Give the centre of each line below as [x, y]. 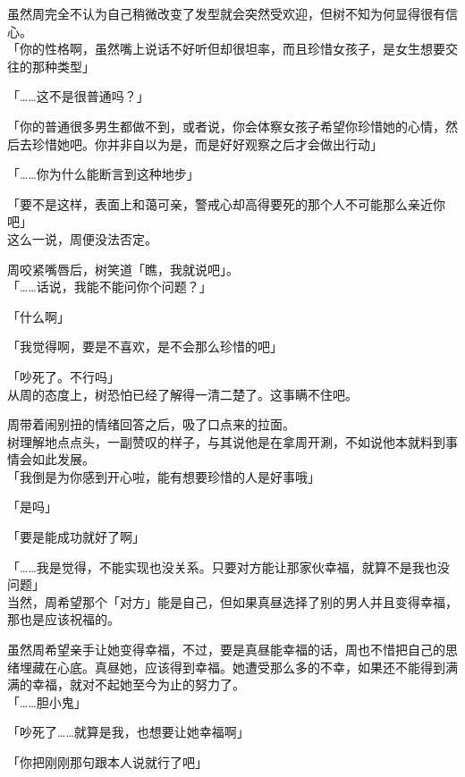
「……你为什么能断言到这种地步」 [103, 174]
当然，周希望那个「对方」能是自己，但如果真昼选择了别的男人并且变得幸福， [232, 601]
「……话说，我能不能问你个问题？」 [110, 287]
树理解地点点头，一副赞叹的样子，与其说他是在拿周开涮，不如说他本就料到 [226, 441]
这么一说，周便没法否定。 [82, 238]
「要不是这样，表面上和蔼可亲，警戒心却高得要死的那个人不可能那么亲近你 [226, 203]
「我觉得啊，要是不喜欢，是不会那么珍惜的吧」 [145, 346]
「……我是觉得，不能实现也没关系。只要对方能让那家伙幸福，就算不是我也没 [228, 566]
